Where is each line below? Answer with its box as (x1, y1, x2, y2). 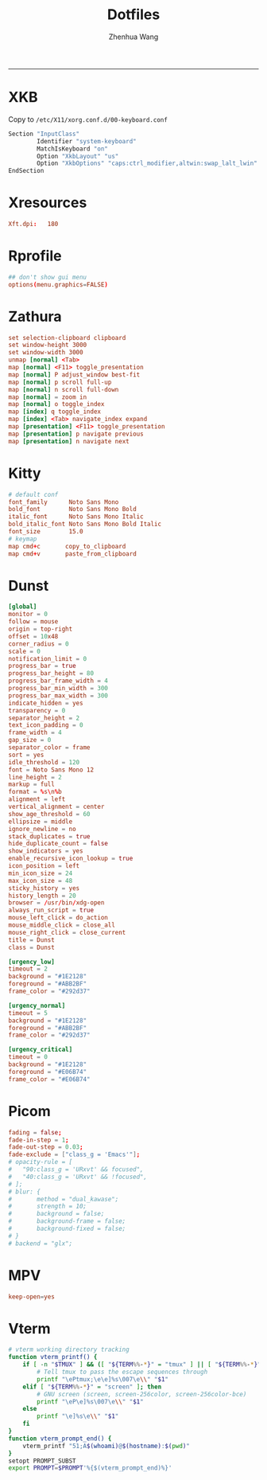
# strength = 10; (8, 1202, 87, 1211)
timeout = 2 (8, 965, 48, 973)
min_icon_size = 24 (8, 869, 73, 877)
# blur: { (8, 1188, 41, 1196)
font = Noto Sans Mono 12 (8, 766, 94, 774)
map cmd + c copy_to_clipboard (8, 542, 126, 550)
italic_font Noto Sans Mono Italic (8, 513, 145, 521)
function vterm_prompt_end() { (8, 1435, 112, 1443)
